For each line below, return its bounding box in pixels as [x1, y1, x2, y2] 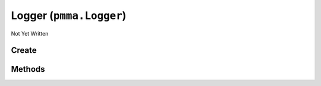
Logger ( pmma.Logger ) [11, 9, 127, 22]
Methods [11, 64, 45, 74]
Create [11, 45, 37, 56]
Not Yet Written [11, 30, 49, 37]
